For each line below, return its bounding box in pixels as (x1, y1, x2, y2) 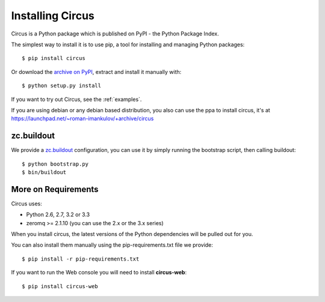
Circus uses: (11, 200, 42, 207)
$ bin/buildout (22, 169, 67, 175)
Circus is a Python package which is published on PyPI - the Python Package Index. (11, 30, 219, 37)
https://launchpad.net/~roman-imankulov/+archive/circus (11, 115, 154, 122)
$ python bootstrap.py (22, 160, 89, 168)
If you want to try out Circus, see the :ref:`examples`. (11, 95, 142, 103)
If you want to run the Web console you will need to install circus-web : (11, 269, 187, 276)
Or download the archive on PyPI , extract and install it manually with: (11, 68, 182, 75)
